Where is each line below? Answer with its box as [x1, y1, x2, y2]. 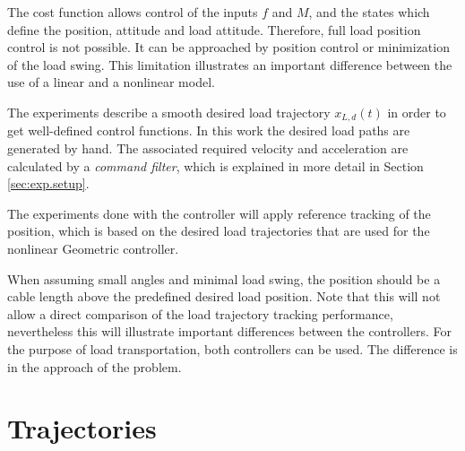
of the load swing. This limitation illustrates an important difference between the [7, 55, 452, 74]
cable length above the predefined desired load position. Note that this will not [7, 287, 441, 306]
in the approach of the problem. [7, 357, 182, 376]
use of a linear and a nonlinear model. [7, 73, 215, 91]
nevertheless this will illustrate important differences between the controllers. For [7, 322, 452, 341]
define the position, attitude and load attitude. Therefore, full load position [7, 20, 421, 39]
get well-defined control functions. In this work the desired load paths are [7, 121, 410, 140]
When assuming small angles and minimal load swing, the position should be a [7, 269, 441, 288]
